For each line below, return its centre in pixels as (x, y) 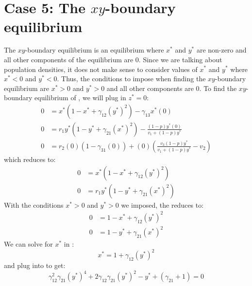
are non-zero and (221, 50)
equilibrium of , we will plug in (80, 98)
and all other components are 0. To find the (172, 88)
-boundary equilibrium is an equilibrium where (94, 50)
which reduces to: (30, 159)
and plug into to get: (35, 265)
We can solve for (28, 244)
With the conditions (34, 205)
